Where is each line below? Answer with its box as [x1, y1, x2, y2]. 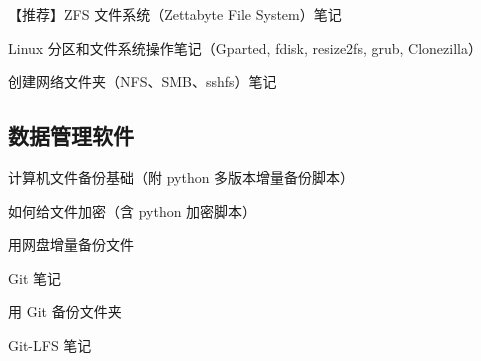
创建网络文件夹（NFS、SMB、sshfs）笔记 [8, 71, 277, 92]
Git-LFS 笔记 [8, 334, 92, 355]
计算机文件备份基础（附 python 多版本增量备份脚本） [8, 166, 355, 187]
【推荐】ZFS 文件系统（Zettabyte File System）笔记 [8, 4, 342, 24]
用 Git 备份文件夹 [8, 301, 122, 322]
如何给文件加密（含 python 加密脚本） [8, 200, 257, 221]
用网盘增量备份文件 [8, 234, 134, 255]
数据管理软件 [8, 120, 134, 151]
